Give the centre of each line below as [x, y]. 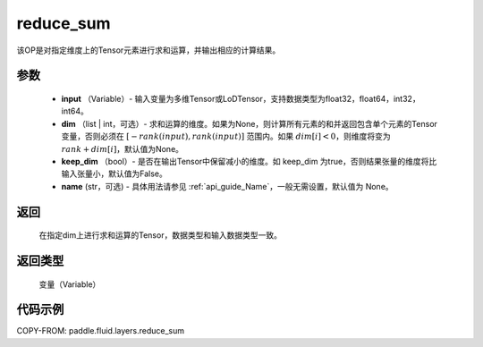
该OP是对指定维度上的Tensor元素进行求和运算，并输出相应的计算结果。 [148, 50]
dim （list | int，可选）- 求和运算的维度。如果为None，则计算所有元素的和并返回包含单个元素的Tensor [250, 123]
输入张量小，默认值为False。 [114, 173]
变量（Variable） [70, 284]
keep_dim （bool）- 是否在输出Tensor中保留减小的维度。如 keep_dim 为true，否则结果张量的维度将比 [249, 161]
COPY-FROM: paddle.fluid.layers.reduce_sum [101, 331]
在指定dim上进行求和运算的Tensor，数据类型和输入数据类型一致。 [160, 235]
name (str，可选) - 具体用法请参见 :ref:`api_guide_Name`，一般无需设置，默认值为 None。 [227, 186]
